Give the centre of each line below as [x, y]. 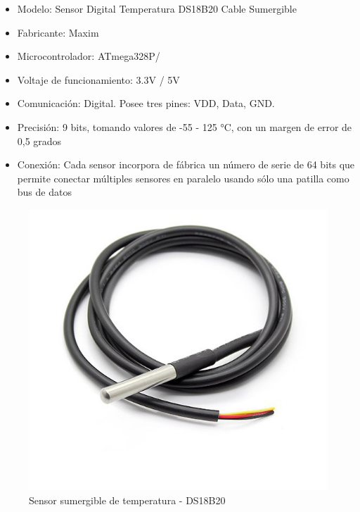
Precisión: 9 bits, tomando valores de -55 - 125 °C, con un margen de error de [185, 126]
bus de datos [44, 192]
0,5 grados [39, 141]
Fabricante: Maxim [58, 32]
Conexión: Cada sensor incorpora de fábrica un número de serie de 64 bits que [186, 164]
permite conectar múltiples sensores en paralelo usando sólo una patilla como [183, 178]
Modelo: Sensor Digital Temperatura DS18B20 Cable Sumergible [157, 8]
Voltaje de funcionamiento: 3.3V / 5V [98, 79]
